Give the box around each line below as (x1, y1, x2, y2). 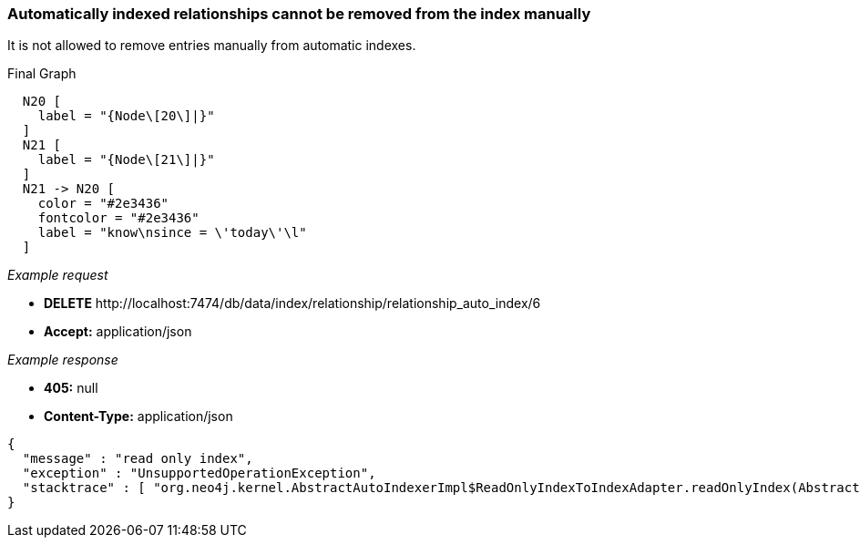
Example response (7, 352, 118, 368)
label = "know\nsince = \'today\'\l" (37, 225, 307, 241)
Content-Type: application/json (44, 408, 233, 425)
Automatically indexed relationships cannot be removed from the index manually (7, 5, 591, 23)
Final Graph (7, 66, 77, 82)
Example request (7, 267, 108, 283)
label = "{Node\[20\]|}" (37, 108, 215, 124)
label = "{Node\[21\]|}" (37, 152, 215, 168)
